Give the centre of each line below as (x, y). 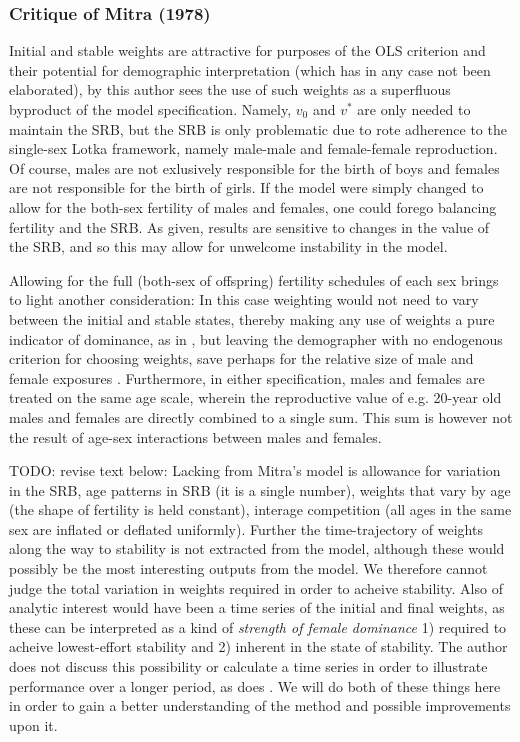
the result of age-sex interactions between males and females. (195, 436)
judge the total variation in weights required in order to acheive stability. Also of (256, 587)
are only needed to (414, 109)
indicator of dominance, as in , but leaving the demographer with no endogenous (256, 338)
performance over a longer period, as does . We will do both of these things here (255, 685)
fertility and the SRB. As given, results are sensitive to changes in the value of (249, 226)
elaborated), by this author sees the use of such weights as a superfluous (230, 89)
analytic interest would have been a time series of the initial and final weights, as (257, 607)
